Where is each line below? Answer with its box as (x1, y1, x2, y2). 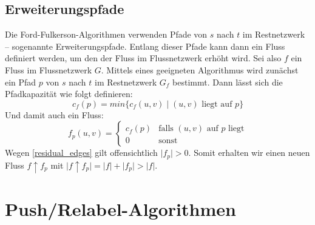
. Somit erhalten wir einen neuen (188, 146, 310, 159)
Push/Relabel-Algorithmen (5, 196, 236, 221)
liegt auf (202, 99, 232, 109)
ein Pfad (5, 75, 36, 88)
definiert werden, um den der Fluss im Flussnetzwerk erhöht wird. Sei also (5, 52, 282, 64)
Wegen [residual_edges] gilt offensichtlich (5, 146, 158, 159)
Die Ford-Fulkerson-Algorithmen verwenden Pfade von (5, 28, 208, 41)
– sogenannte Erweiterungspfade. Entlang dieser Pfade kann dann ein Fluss (5, 39, 285, 52)
